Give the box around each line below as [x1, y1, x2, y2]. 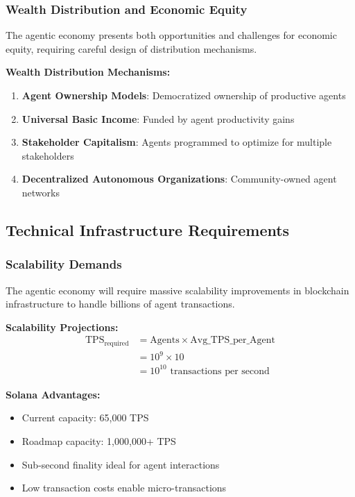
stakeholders [21, 148, 74, 162]
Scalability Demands [6, 255, 122, 273]
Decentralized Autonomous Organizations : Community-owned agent [21, 171, 337, 186]
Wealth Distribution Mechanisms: [6, 65, 171, 79]
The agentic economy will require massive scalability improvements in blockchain [6, 283, 349, 297]
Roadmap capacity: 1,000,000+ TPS [21, 434, 176, 448]
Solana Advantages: [6, 387, 101, 401]
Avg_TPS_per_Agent [190, 335, 275, 346]
